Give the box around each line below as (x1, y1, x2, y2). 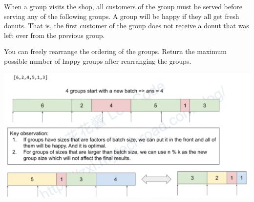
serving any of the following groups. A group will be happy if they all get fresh (4, 11, 239, 21)
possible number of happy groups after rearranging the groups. (4, 55, 191, 66)
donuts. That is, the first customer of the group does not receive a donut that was (4, 20, 249, 31)
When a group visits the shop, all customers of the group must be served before (4, 1, 242, 11)
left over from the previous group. (4, 30, 105, 40)
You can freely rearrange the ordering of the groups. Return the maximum (4, 46, 227, 56)
